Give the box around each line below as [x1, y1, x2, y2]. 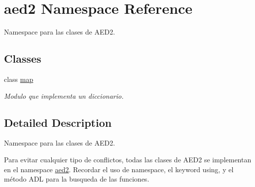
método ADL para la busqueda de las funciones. [4, 174, 149, 184]
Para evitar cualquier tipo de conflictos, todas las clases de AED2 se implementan [4, 154, 252, 164]
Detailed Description [4, 114, 112, 130]
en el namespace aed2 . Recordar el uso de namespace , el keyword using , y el [4, 164, 234, 174]
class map [4, 74, 34, 84]
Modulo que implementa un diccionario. [4, 90, 124, 101]
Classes [4, 51, 41, 66]
